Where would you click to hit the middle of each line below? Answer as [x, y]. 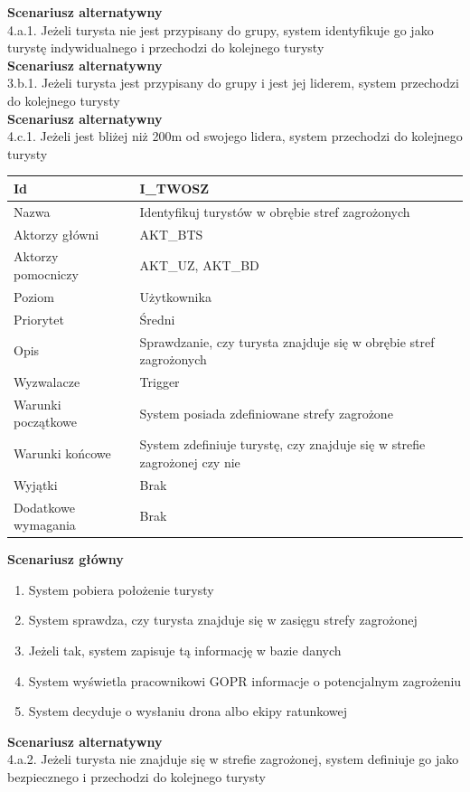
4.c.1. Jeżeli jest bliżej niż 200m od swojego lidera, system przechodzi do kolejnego [235, 136]
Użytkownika [175, 296]
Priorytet [39, 319]
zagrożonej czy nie [190, 462]
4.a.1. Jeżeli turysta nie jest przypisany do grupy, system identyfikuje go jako [221, 29]
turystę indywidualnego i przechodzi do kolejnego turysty [166, 47]
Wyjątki [36, 484]
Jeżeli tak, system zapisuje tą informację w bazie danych [185, 650]
